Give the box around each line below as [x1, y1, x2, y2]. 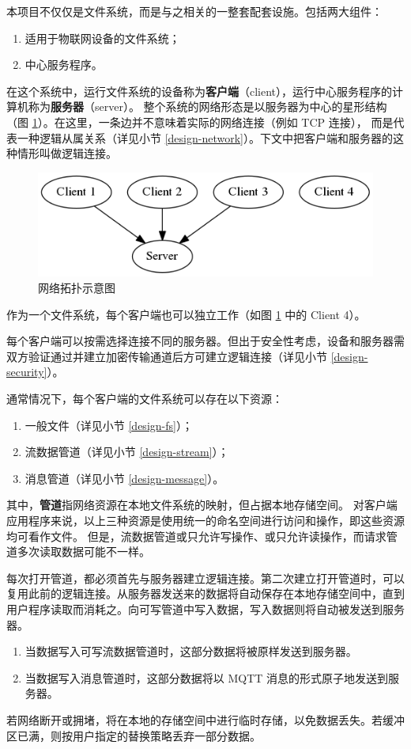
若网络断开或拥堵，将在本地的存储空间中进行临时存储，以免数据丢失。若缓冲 [6, 711, 405, 728]
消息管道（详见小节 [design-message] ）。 [25, 470, 224, 486]
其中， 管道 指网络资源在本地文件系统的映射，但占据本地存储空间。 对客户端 [6, 496, 398, 513]
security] [6, 363, 47, 380]
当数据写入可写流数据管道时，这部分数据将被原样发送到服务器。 [25, 643, 357, 660]
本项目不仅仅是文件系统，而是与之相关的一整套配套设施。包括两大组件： [6, 3, 383, 19]
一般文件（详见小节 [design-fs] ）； [25, 416, 193, 433]
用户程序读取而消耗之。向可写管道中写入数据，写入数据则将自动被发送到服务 [6, 600, 405, 617]
